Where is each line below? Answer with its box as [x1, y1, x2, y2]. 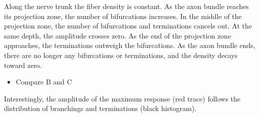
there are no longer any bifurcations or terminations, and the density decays [4, 49, 238, 60]
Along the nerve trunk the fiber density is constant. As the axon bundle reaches [4, 1, 249, 11]
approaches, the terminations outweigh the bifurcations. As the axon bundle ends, [4, 40, 255, 50]
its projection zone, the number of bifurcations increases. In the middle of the [4, 10, 242, 21]
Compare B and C [16, 76, 72, 87]
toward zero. [4, 59, 42, 70]
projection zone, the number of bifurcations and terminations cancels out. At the [4, 20, 252, 31]
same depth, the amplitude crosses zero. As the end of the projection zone [4, 30, 231, 40]
